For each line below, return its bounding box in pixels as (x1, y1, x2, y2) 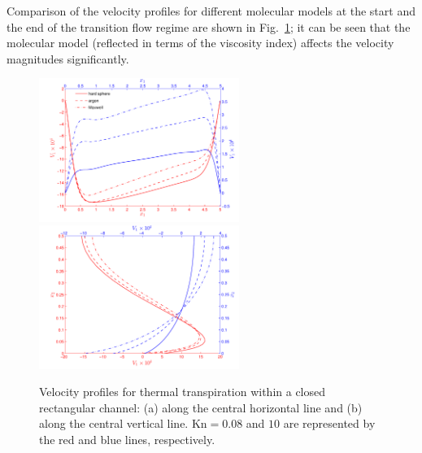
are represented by (283, 415, 376, 432)
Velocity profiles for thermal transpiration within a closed (39, 383, 326, 400)
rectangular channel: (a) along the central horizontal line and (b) (39, 399, 363, 416)
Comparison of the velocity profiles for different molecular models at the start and (7, 2, 415, 19)
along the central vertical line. (39, 415, 189, 432)
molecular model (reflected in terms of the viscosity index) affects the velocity (7, 34, 394, 51)
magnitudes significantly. (7, 50, 129, 67)
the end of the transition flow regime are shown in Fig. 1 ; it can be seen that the (7, 18, 411, 35)
